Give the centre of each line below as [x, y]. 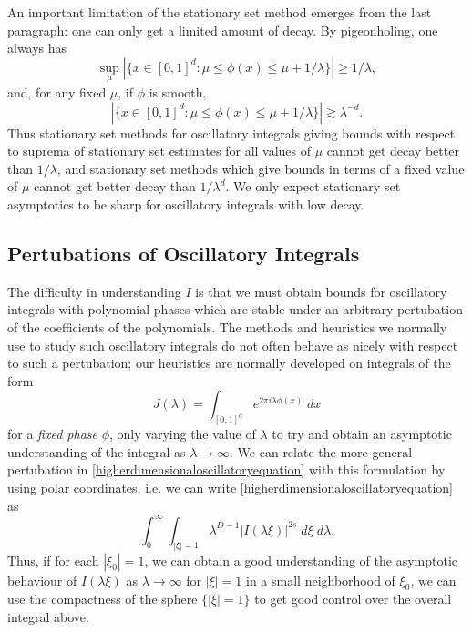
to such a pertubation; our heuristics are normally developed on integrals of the [229, 363]
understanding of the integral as [97, 451]
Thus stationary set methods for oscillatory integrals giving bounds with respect [231, 133]
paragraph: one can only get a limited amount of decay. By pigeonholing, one [223, 30]
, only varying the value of [183, 434]
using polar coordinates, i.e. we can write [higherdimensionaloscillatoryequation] [230, 487]
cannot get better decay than [115, 186]
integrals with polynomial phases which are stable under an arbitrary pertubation [235, 309]
